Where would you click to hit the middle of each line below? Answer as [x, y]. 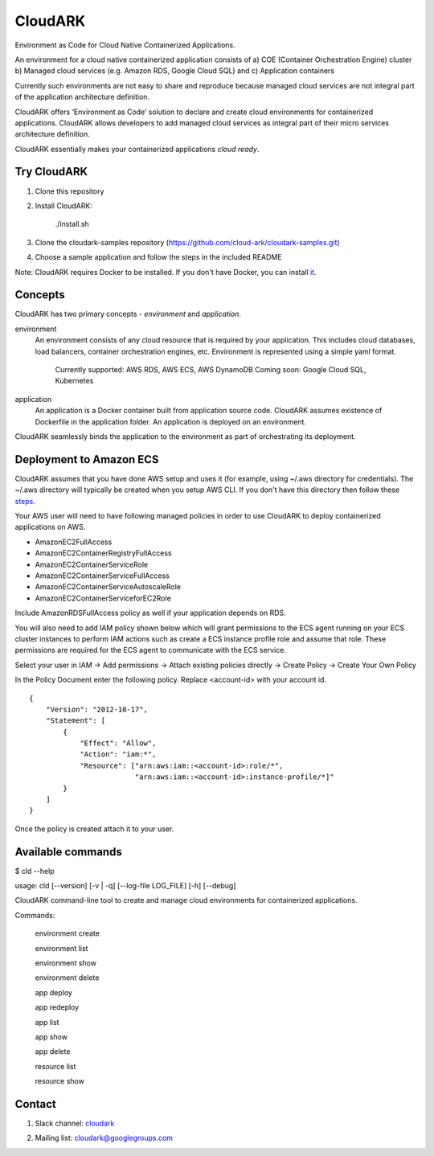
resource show [59, 1081]
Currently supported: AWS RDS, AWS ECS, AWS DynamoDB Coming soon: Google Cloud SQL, [211, 369]
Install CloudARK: [63, 206]
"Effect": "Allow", [118, 743]
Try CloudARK [51, 172]
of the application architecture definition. [82, 97]
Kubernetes [74, 381]
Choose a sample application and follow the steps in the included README [158, 257]
